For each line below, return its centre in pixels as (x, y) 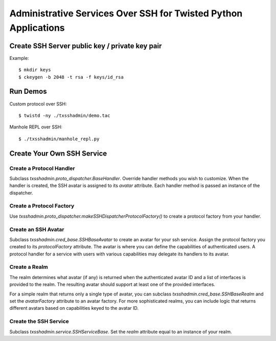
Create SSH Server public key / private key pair (86, 46)
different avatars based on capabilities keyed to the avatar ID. (74, 308)
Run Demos (28, 91)
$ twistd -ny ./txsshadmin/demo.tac (64, 115)
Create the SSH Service (39, 322)
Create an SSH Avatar (37, 229)
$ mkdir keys (35, 70)
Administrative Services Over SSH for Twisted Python (126, 13)
